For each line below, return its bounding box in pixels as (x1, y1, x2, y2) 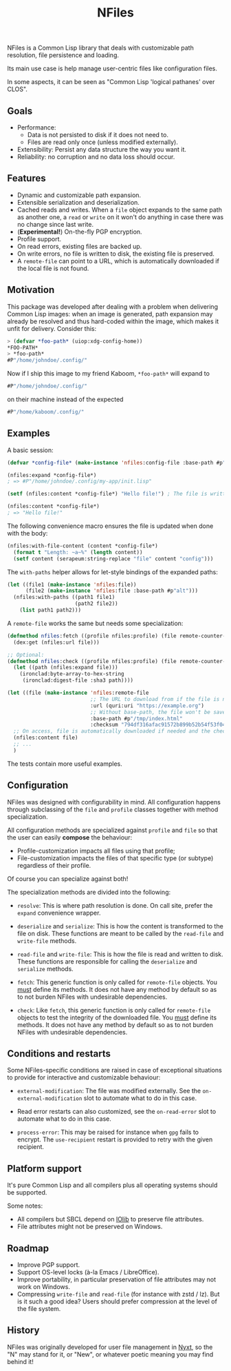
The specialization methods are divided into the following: (7, 888, 171, 896)
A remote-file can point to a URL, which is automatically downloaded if (16, 256, 220, 265)
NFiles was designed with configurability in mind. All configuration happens (7, 798, 221, 806)
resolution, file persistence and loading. (7, 51, 119, 59)
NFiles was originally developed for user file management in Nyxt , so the (7, 1343, 213, 1351)
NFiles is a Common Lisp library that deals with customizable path (7, 43, 194, 52)
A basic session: (7, 446, 54, 454)
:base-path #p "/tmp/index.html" (90, 715, 184, 722)
